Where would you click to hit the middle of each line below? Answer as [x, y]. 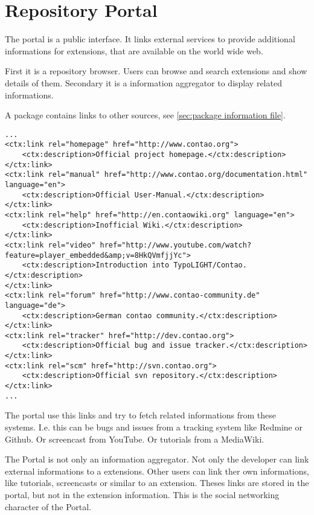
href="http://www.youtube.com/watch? [176, 245]
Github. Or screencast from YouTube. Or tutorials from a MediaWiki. [135, 439]
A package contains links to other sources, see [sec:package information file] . [145, 115]
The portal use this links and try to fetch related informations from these [140, 415]
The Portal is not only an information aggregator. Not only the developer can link [157, 459]
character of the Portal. [48, 506]
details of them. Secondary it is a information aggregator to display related [143, 82]
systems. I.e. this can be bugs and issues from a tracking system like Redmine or [154, 427]
